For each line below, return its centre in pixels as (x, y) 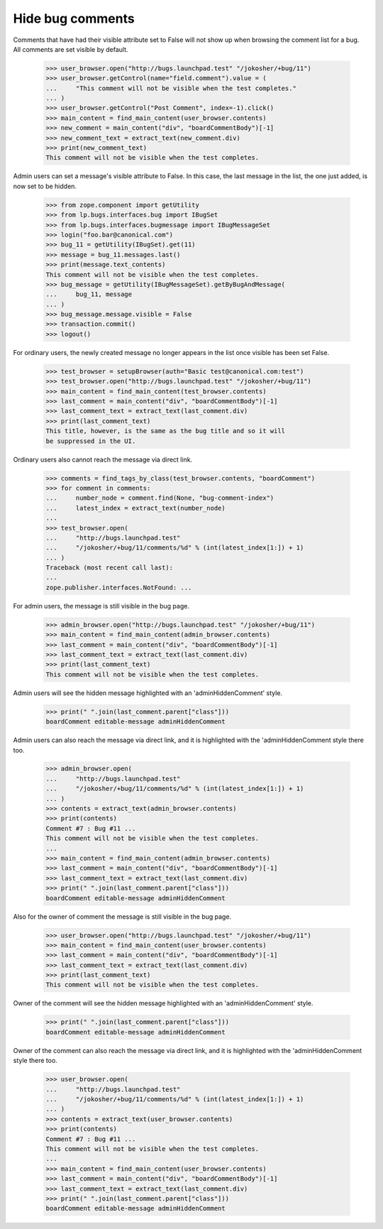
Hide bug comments (74, 18)
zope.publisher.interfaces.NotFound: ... (119, 587)
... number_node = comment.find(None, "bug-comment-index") (160, 498)
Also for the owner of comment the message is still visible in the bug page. (122, 917)
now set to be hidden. (45, 186)
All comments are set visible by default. (71, 49)
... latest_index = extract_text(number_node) (136, 508)
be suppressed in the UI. (91, 441)
